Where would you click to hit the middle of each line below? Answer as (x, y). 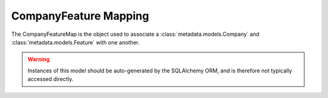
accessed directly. (50, 79)
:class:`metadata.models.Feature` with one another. (75, 42)
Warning (39, 59)
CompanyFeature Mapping (80, 16)
